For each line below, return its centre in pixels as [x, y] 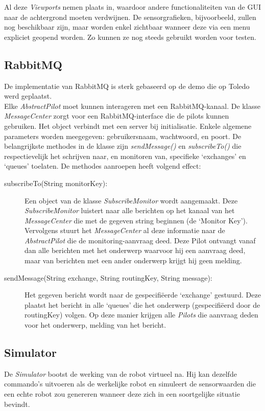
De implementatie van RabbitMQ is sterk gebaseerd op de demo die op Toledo [127, 86]
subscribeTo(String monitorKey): [56, 183]
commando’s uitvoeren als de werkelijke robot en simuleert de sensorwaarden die [130, 384]
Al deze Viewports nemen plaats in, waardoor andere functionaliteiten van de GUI [133, 7]
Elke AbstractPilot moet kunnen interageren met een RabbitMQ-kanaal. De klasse [132, 106]
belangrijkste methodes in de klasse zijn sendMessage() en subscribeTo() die [123, 146]
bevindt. [17, 404]
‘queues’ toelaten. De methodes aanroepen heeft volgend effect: [103, 166]
